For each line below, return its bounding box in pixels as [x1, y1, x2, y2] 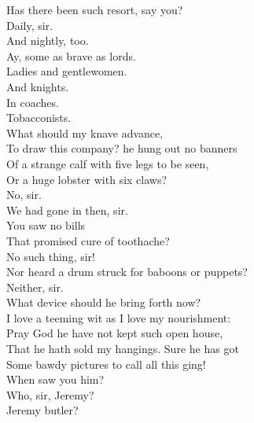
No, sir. [6, 186, 42, 203]
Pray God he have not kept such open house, [6, 325, 223, 341]
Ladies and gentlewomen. [6, 63, 127, 79]
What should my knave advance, [6, 124, 164, 141]
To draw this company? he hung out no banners [6, 140, 237, 156]
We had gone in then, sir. [6, 201, 128, 218]
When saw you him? [6, 371, 105, 388]
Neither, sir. [6, 278, 64, 295]
